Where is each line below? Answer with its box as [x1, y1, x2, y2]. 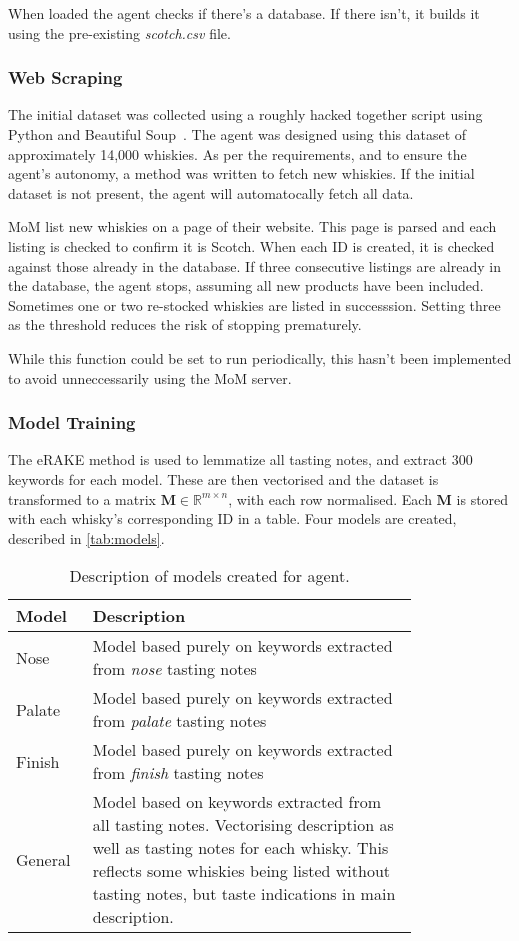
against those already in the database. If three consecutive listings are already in [8, 255, 501, 276]
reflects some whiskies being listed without [92, 859, 391, 883]
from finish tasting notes [92, 761, 264, 785]
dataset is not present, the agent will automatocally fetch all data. [8, 182, 414, 203]
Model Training [8, 410, 136, 435]
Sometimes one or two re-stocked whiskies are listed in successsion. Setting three [8, 294, 501, 315]
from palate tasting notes [92, 709, 267, 733]
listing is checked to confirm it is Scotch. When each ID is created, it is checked [8, 235, 495, 256]
